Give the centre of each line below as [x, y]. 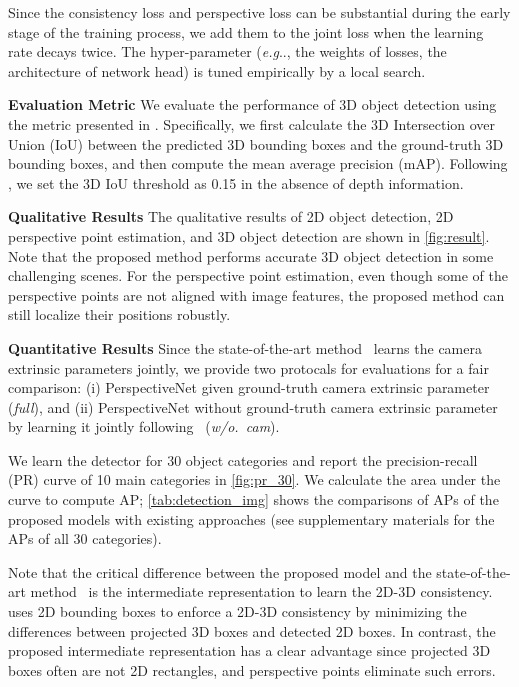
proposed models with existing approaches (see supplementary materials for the [251, 518]
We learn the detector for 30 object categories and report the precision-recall [243, 459]
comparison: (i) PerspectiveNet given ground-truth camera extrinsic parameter [249, 387]
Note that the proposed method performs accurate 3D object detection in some [251, 255]
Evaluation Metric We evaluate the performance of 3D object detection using [252, 104]
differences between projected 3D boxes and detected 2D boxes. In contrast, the [252, 630]
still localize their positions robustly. [119, 314]
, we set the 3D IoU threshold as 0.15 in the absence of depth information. [236, 182]
